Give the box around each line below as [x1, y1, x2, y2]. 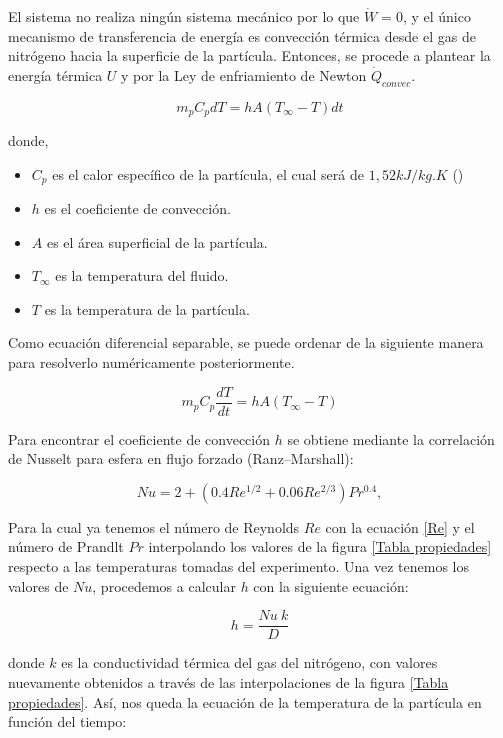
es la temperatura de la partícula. [44, 298, 250, 319]
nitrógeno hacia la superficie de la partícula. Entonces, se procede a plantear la [8, 45, 491, 66]
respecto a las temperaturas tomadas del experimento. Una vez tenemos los [8, 556, 469, 577]
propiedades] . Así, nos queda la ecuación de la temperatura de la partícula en [8, 691, 482, 712]
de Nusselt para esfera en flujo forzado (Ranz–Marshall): [8, 448, 354, 469]
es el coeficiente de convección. [44, 198, 231, 219]
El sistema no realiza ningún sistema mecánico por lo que [8, 6, 360, 26]
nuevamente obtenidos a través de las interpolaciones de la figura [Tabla [8, 671, 449, 692]
